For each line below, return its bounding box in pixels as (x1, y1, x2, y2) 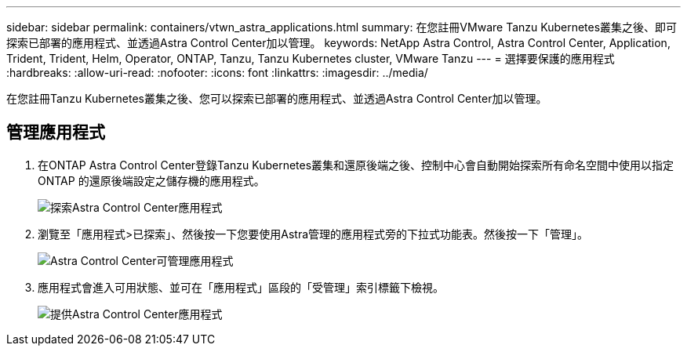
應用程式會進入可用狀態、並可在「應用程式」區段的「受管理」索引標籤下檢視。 (38, 280, 444, 294)
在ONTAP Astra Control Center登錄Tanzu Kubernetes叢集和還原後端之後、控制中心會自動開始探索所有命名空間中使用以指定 (38, 158, 674, 172)
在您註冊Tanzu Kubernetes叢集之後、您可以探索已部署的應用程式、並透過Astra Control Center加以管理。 (6, 92, 547, 105)
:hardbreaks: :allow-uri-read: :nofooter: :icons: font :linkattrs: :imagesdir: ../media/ (6, 66, 428, 79)
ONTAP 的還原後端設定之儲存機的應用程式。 (38, 173, 265, 187)
